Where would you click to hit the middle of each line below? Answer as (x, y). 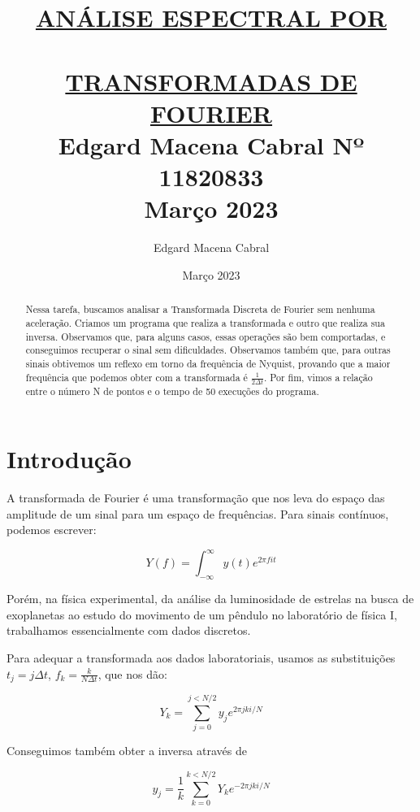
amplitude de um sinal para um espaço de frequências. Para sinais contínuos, (198, 513)
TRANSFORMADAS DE (211, 81)
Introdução (69, 459)
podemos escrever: (52, 530)
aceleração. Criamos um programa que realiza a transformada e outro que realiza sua (205, 322)
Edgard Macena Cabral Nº (211, 144)
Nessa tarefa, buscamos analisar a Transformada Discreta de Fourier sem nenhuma (200, 309)
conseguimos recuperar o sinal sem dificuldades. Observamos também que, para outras (208, 350)
